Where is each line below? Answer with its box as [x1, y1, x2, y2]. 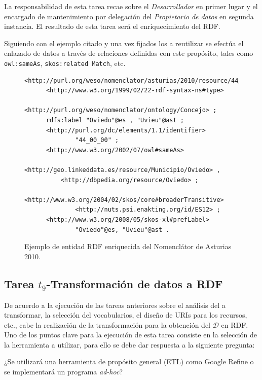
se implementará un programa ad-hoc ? [4, 366, 123, 377]
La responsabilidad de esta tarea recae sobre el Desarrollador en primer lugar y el [4, 1, 258, 11]
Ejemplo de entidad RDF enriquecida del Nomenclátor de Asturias [24, 241, 232, 252]
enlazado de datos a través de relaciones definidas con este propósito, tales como [4, 48, 253, 58]
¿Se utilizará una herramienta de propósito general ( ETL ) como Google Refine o [4, 356, 254, 367]
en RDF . [221, 319, 248, 330]
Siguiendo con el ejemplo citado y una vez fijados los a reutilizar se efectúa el [4, 38, 244, 48]
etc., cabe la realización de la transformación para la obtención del [4, 319, 211, 330]
